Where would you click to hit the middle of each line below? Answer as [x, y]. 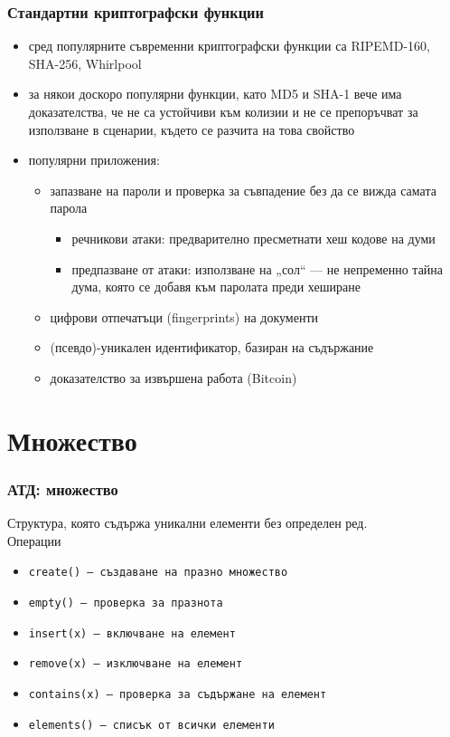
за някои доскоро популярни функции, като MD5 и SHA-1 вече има [215, 94]
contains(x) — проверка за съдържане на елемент [178, 694]
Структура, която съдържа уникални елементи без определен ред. [187, 523]
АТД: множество [63, 488]
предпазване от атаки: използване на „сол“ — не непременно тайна [258, 268]
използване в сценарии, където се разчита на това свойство [192, 129]
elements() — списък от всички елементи [151, 725]
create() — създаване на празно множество [158, 573]
